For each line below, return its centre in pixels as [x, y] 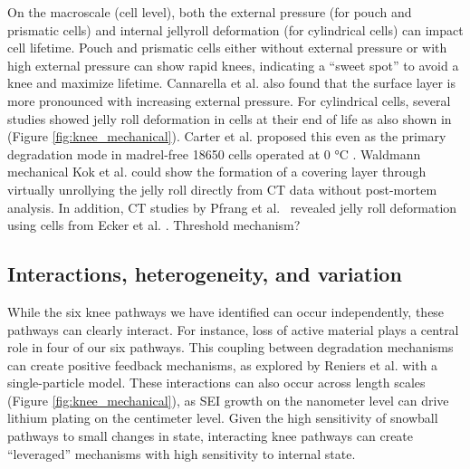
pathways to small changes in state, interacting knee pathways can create [211, 436]
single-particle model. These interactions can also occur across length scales [216, 383]
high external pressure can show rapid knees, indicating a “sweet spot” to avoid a [233, 65]
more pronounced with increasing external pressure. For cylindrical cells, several [229, 100]
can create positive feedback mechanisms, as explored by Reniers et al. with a [223, 364]
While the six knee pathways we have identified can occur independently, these [226, 311]
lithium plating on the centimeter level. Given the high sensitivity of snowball [223, 418]
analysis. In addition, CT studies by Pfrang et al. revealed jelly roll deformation [232, 207]
